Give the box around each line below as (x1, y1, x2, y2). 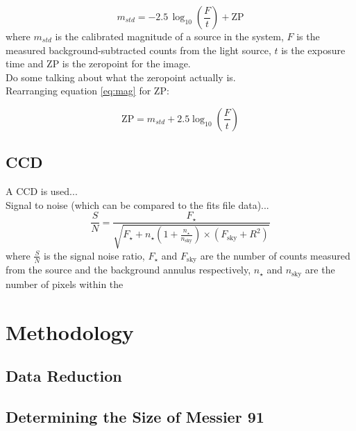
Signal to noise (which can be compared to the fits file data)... (6, 197, 269, 212)
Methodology (6, 317, 134, 346)
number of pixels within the (6, 276, 124, 291)
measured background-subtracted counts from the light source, (6, 42, 271, 57)
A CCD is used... (6, 184, 78, 198)
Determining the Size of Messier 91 (6, 405, 264, 427)
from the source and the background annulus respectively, (6, 262, 251, 277)
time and (6, 56, 44, 71)
